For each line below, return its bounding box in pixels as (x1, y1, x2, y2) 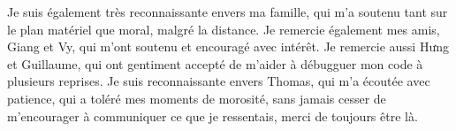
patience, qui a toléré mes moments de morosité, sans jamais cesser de (7, 89, 386, 107)
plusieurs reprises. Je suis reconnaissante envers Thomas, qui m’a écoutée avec (7, 72, 430, 90)
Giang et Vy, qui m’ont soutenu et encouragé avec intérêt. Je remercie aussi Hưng (7, 37, 449, 56)
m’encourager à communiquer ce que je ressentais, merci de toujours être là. (7, 106, 418, 125)
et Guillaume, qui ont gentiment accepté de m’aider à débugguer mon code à (7, 54, 423, 73)
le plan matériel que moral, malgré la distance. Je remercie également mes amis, (7, 19, 440, 38)
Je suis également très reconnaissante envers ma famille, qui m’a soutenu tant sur (7, 3, 448, 20)
